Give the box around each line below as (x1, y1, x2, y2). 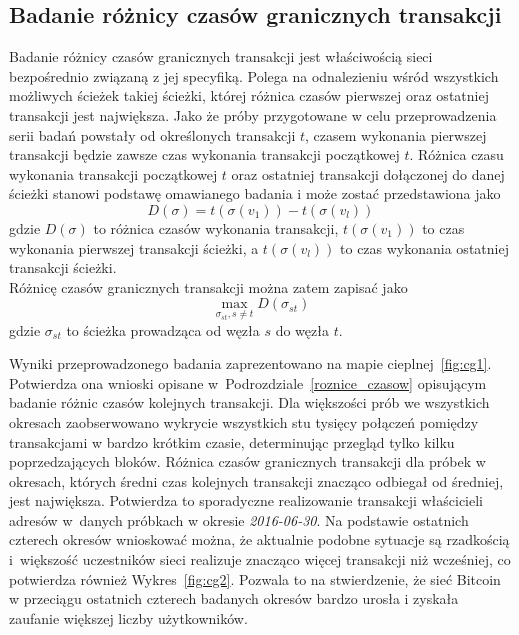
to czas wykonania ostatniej (340, 237, 509, 258)
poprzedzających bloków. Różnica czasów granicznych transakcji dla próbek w (9, 451, 486, 472)
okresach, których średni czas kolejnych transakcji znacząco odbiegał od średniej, (9, 470, 504, 491)
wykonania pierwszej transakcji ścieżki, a (9, 237, 259, 258)
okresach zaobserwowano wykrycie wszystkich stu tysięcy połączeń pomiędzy (9, 411, 479, 432)
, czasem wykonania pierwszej (305, 124, 487, 145)
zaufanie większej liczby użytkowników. (9, 607, 248, 628)
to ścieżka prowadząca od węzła (66, 319, 260, 340)
